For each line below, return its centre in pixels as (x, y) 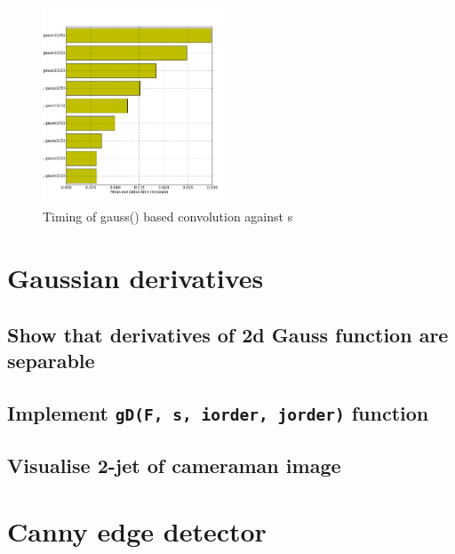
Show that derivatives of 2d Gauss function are (228, 334)
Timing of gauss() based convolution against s (168, 217)
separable (51, 361)
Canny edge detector (137, 530)
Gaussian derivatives (136, 278)
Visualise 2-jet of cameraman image (174, 466)
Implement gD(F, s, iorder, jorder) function (218, 412)
